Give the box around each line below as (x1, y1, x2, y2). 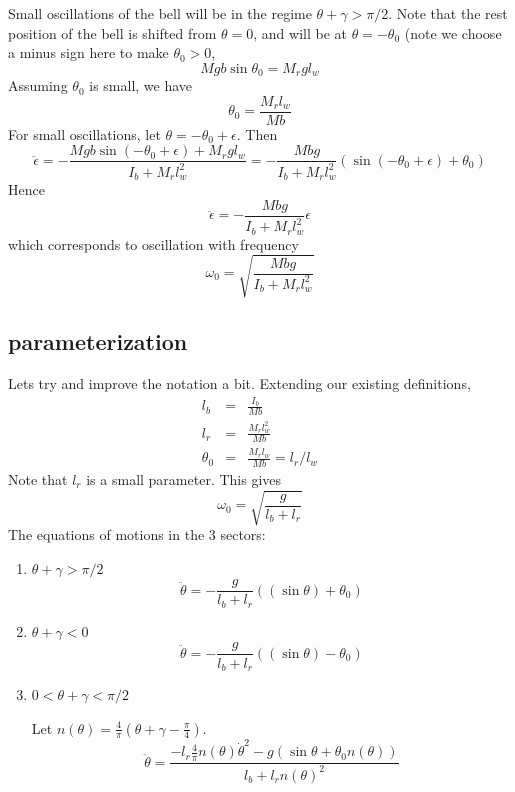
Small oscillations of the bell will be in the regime (8, 3, 312, 23)
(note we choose (404, 22, 502, 43)
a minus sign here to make (8, 42, 169, 63)
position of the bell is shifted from (8, 22, 217, 43)
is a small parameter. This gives (86, 469, 282, 490)
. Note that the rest (388, 3, 508, 23)
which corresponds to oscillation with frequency (8, 233, 299, 254)
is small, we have (89, 75, 193, 96)
